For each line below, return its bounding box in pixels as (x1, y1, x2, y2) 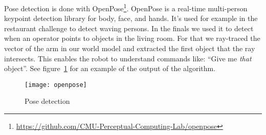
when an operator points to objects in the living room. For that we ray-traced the (4, 33, 260, 43)
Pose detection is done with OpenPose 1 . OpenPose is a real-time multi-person (4, 2, 248, 13)
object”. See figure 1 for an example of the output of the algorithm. (4, 63, 216, 74)
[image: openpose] (25, 81, 87, 88)
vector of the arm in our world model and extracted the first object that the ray (4, 43, 255, 54)
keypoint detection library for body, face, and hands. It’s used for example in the (4, 13, 258, 24)
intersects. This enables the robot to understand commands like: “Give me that (4, 53, 252, 63)
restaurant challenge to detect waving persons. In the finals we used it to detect (4, 22, 254, 33)
